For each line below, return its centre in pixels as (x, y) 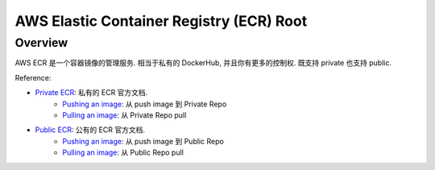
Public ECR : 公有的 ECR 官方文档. (90, 130)
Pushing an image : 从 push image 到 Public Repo (143, 141)
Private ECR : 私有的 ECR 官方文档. (91, 93)
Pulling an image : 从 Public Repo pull (123, 152)
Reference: (33, 77)
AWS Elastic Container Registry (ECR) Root (161, 21)
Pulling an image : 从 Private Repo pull (124, 115)
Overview (41, 43)
